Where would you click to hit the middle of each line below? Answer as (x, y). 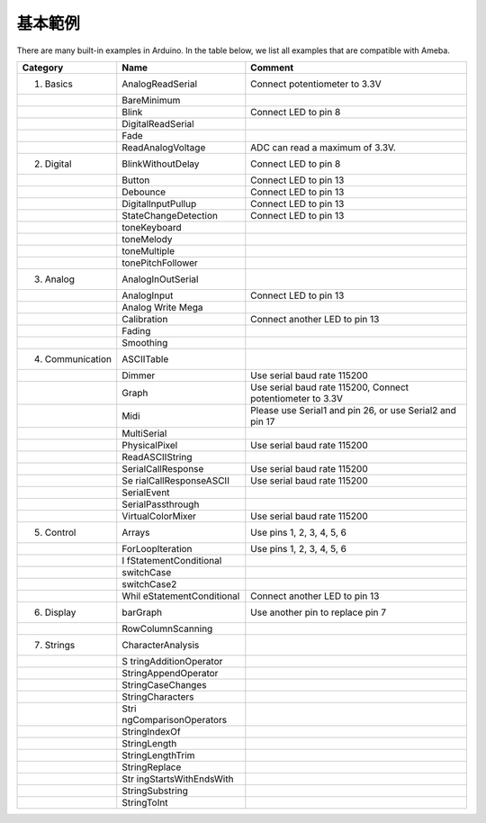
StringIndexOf (151, 731)
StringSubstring (155, 791)
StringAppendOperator (170, 673)
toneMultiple (148, 250)
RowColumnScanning (167, 629)
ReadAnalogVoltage (164, 147)
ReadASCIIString (157, 457)
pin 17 (263, 421)
